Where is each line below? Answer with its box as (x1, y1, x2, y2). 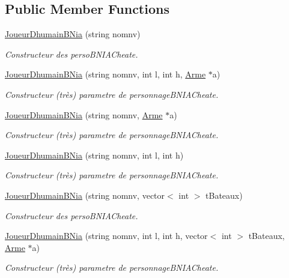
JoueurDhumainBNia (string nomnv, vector (5, 189, 165, 201)
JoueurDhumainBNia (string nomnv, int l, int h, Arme (5, 68, 206, 80)
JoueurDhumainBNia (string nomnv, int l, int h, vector (5, 229, 208, 242)
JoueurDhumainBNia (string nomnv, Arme (5, 108, 163, 121)
